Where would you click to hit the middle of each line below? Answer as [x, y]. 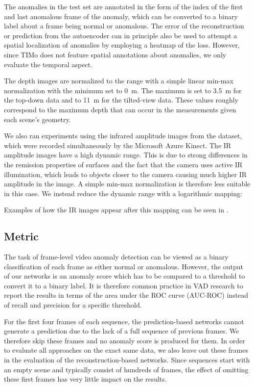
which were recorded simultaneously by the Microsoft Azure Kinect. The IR [118, 145]
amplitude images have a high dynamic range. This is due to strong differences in [126, 155]
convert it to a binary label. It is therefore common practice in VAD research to [124, 285]
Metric [21, 236]
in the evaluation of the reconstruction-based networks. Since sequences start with [127, 360]
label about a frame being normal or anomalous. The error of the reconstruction [124, 26]
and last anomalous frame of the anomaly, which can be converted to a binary [121, 16]
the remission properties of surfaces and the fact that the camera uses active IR [123, 164]
